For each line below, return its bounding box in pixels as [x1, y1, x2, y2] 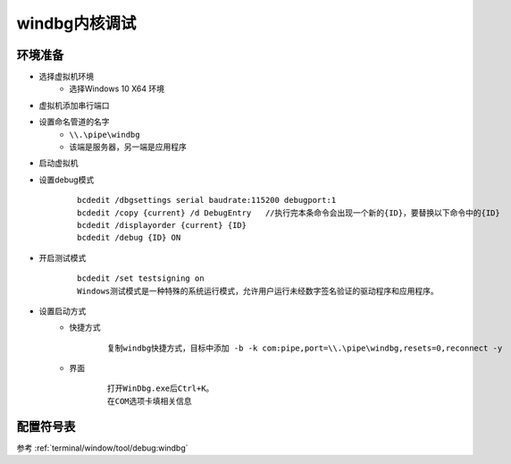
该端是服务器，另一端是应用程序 [69, 141, 187, 152]
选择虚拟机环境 [38, 72, 94, 82]
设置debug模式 [38, 174, 95, 185]
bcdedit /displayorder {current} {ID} [77, 220, 247, 230]
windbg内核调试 [16, 13, 137, 33]
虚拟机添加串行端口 [38, 99, 110, 111]
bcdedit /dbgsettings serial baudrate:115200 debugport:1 [77, 195, 337, 206]
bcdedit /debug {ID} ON [77, 232, 181, 243]
